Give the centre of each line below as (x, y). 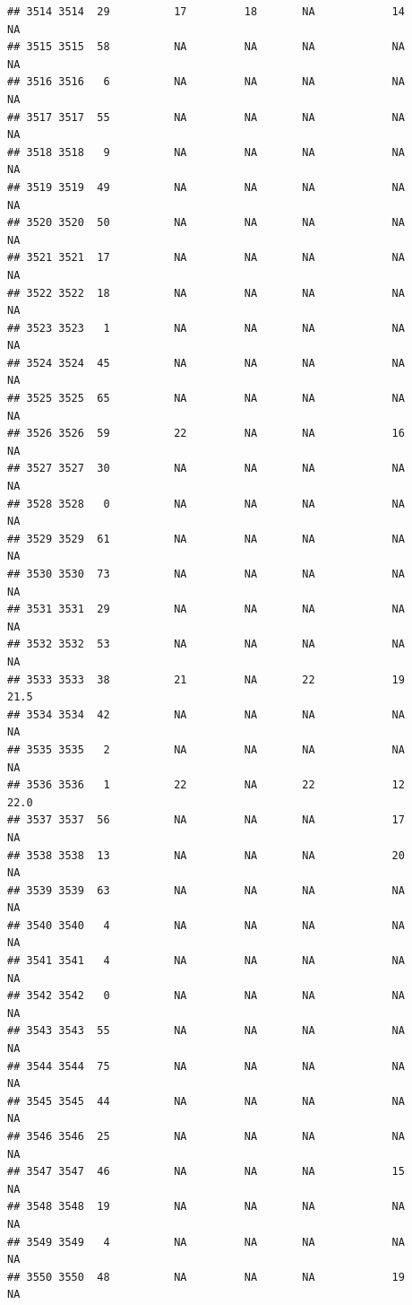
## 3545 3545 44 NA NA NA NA (206, 1101)
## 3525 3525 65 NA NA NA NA (206, 399)
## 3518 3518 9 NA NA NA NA (206, 152)
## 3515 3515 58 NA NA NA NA (206, 47)
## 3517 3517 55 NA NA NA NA (206, 117)
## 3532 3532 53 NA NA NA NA (206, 644)
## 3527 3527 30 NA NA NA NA (206, 469)
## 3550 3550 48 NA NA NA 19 (206, 1277)
